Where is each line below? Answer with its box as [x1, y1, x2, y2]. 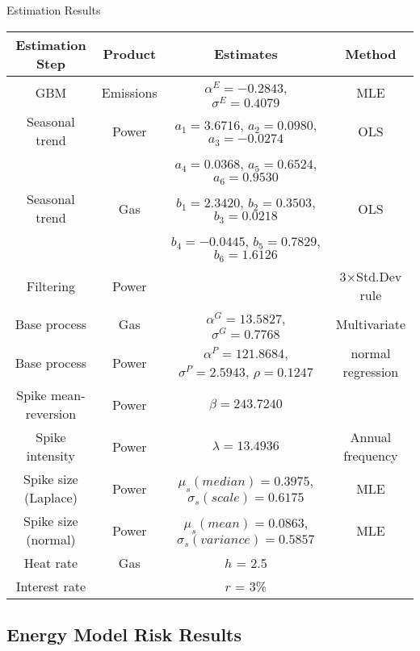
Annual [350, 428, 392, 447]
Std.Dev [356, 267, 402, 286]
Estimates [213, 44, 278, 64]
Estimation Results [6, 2, 101, 18]
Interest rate [15, 577, 86, 596]
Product [103, 44, 157, 64]
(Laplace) [23, 488, 78, 507]
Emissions [101, 83, 157, 102]
